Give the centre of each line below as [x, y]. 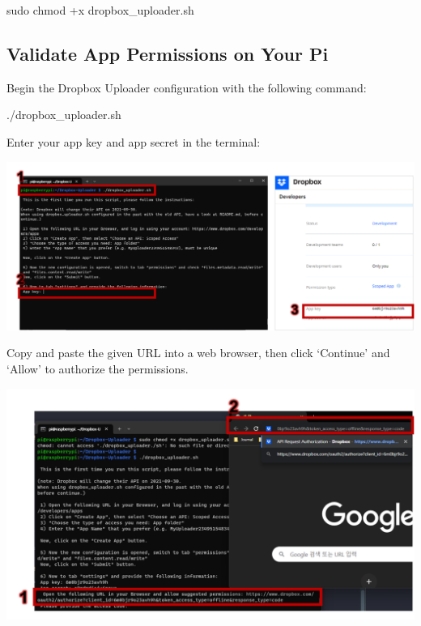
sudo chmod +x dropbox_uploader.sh [100, 10]
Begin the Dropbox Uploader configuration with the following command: [187, 87]
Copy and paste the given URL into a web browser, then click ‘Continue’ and [198, 353]
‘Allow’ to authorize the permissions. [98, 368]
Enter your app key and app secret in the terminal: [134, 141]
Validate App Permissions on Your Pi [168, 53]
